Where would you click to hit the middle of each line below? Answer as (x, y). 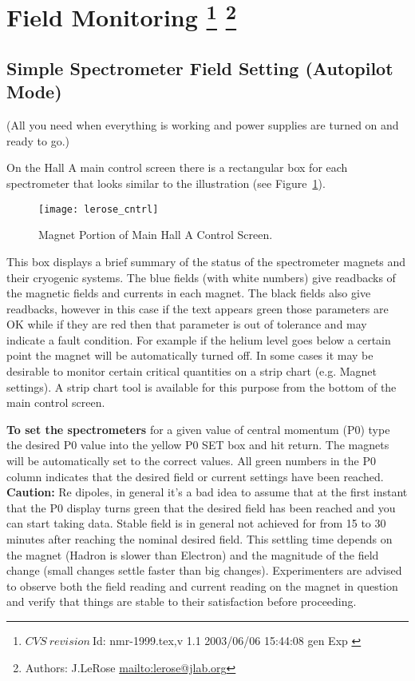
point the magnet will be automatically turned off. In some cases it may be (190, 355)
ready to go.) (38, 140)
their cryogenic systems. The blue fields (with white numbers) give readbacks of (201, 277)
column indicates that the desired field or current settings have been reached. (195, 476)
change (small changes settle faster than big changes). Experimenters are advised (204, 570)
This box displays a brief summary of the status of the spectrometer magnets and (206, 261)
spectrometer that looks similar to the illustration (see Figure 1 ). (166, 183)
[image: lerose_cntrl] (99, 209)
